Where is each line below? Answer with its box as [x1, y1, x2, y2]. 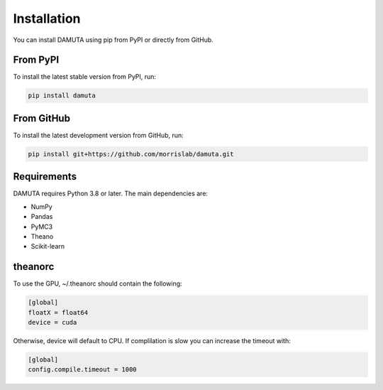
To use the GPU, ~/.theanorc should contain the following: [13, 279, 182, 288]
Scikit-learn [30, 242, 65, 251]
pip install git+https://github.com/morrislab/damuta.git [28, 150, 234, 158]
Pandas [30, 212, 53, 221]
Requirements [13, 170, 77, 183]
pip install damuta [28, 92, 96, 99]
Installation [13, 11, 81, 26]
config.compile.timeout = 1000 [28, 366, 138, 374]
